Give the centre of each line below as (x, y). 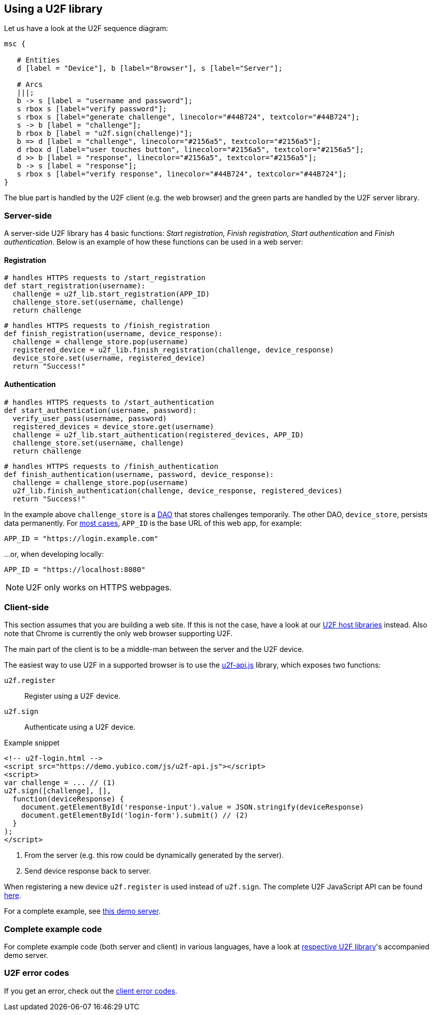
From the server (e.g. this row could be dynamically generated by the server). (154, 855)
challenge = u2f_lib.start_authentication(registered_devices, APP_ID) (158, 435)
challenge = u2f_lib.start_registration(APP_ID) (111, 294)
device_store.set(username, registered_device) (109, 358)
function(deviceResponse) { (68, 799)
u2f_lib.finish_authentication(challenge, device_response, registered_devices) (177, 490)
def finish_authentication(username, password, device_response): (139, 474)
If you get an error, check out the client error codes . (91, 991)
